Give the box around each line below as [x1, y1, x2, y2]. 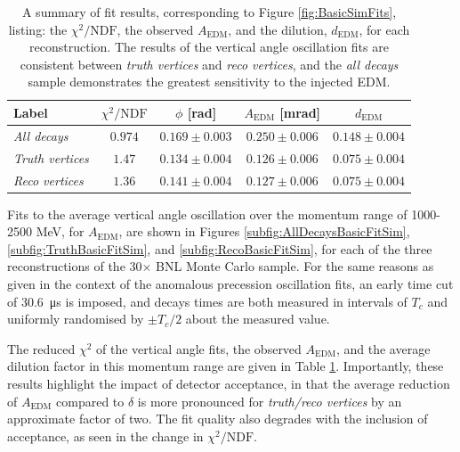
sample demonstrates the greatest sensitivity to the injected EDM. [28, 72, 391, 91]
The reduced [7, 339, 76, 357]
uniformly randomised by [7, 309, 144, 328]
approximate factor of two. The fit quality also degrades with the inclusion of [7, 409, 428, 428]
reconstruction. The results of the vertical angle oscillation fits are [29, 37, 389, 56]
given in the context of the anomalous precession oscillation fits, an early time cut [7, 274, 454, 292]
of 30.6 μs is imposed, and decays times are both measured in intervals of [7, 292, 408, 310]
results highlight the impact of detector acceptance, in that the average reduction [7, 374, 450, 392]
